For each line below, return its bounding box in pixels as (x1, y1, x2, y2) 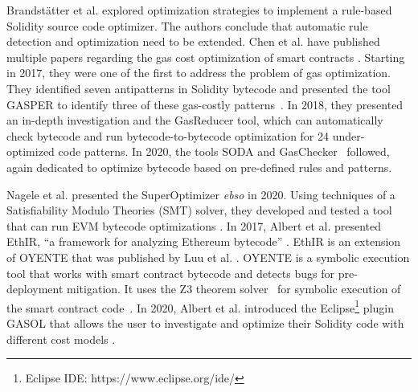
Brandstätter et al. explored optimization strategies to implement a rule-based (6, 2, 392, 18)
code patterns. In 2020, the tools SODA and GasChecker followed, (58, 143, 390, 160)
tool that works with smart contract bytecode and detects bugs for (6, 264, 335, 281)
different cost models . (6, 330, 116, 347)
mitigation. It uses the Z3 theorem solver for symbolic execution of (67, 280, 401, 297)
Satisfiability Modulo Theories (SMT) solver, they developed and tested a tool (6, 202, 392, 218)
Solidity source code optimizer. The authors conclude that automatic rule (6, 17, 368, 34)
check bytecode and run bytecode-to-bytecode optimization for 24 (6, 127, 330, 144)
